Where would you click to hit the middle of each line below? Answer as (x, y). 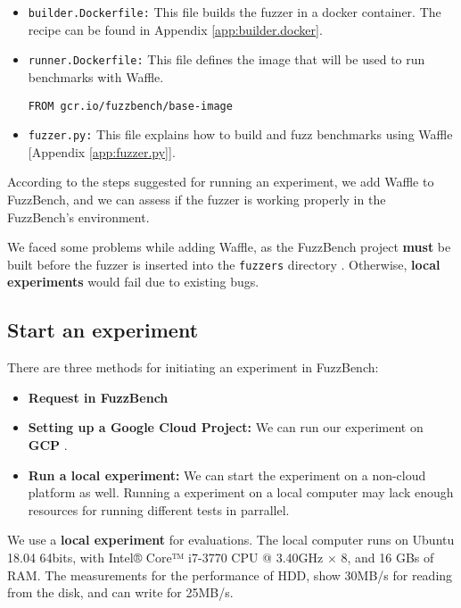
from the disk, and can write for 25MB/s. (120, 592)
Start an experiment (103, 330)
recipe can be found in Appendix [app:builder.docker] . (175, 29)
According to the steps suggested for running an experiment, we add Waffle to (221, 182)
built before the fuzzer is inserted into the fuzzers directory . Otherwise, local (224, 264)
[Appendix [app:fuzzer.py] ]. (102, 151)
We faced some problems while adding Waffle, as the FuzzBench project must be (229, 247)
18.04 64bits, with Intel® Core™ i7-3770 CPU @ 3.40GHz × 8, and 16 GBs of (221, 557)
